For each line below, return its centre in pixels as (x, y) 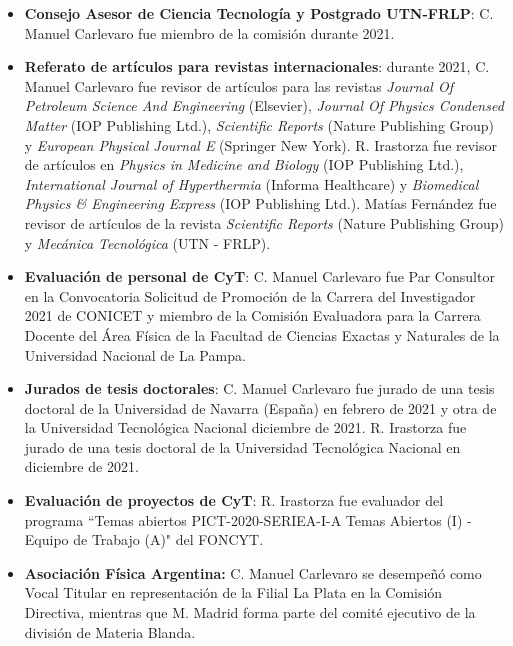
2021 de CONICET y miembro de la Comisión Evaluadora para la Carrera (252, 315)
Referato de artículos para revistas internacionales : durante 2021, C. (257, 66)
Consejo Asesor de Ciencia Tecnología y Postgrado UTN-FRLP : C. (259, 13)
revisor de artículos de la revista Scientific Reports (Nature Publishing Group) (264, 222)
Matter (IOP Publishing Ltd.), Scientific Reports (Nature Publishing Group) (259, 124)
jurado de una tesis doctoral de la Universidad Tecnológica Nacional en (242, 446)
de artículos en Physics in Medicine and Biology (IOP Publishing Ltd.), (244, 164)
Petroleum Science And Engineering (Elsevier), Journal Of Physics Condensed (264, 105)
